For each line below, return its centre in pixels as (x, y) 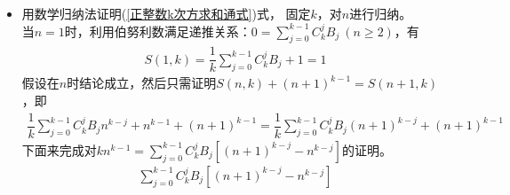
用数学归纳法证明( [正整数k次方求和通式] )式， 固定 (166, 13)
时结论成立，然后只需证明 (142, 83)
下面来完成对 (59, 149)
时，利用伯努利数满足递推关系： (158, 31)
